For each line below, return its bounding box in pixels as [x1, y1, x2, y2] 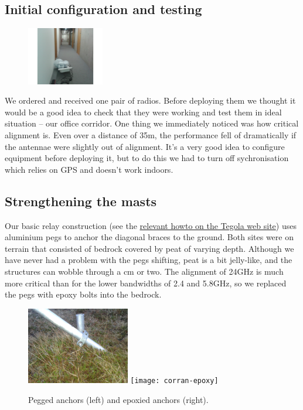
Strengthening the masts [5, 192, 157, 210]
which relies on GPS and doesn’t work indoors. [5, 163, 173, 175]
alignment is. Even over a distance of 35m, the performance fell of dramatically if [5, 128, 297, 141]
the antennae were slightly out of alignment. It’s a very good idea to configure [5, 140, 285, 152]
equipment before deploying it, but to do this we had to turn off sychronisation [5, 152, 289, 164]
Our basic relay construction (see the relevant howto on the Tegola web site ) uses [5, 219, 297, 231]
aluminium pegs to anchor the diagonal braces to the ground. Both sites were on [5, 231, 294, 243]
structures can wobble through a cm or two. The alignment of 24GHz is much [5, 265, 284, 277]
